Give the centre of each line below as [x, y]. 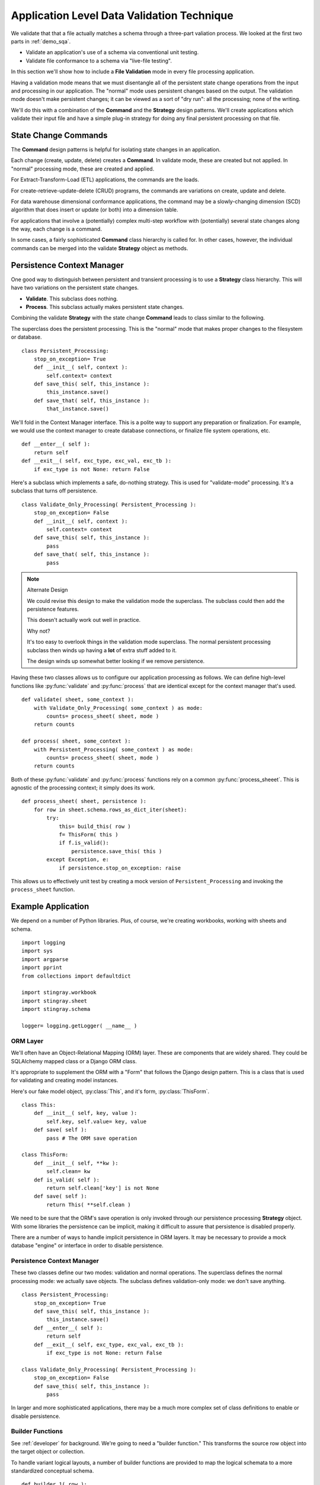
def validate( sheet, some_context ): [78, 700]
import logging [44, 943]
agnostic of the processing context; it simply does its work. [83, 788]
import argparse [45, 959]
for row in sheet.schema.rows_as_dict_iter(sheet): [110, 810]
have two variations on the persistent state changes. [75, 287]
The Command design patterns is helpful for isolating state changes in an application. [116, 149]
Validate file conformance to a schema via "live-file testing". [99, 61]
